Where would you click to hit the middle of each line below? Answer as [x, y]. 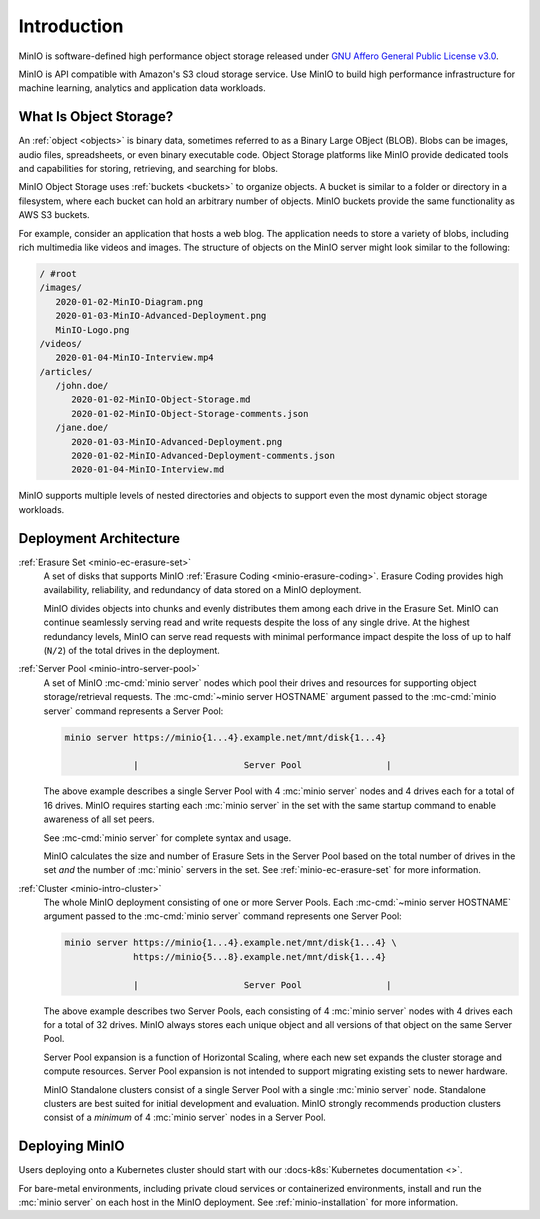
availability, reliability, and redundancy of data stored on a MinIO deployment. [202, 590]
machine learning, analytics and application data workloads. [142, 88]
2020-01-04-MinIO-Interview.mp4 [134, 358]
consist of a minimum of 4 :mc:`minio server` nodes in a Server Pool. [185, 1117]
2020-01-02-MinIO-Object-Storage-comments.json [190, 413]
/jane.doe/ [82, 428]
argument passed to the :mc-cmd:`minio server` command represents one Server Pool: [222, 916]
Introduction [71, 26]
